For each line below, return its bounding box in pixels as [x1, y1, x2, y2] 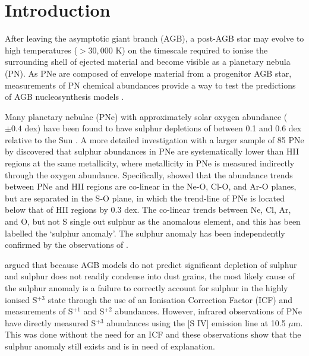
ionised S [5, 293, 37, 305]
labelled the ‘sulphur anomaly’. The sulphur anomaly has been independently [5, 226, 285, 239]
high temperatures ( [5, 43, 77, 56]
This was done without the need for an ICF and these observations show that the [5, 328, 301, 341]
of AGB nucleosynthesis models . [5, 90, 124, 103]
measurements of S [5, 305, 73, 317]
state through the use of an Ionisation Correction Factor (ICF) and [48, 293, 292, 305]
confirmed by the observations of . [5, 238, 128, 251]
